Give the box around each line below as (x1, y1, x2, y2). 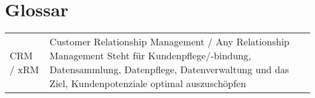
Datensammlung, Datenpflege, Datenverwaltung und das (49, 62, 289, 77)
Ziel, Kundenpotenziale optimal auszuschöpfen (49, 76, 247, 91)
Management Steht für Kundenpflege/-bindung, (49, 48, 251, 63)
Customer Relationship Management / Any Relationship (49, 34, 290, 49)
